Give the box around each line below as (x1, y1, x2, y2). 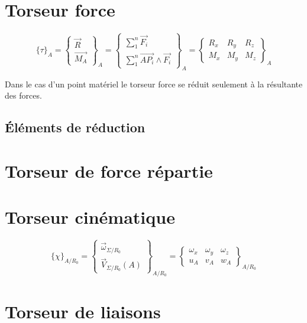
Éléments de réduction (5, 118, 146, 136)
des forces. (5, 89, 42, 102)
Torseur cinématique (5, 205, 175, 229)
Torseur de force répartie (5, 158, 213, 182)
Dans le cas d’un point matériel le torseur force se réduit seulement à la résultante (5, 77, 303, 90)
